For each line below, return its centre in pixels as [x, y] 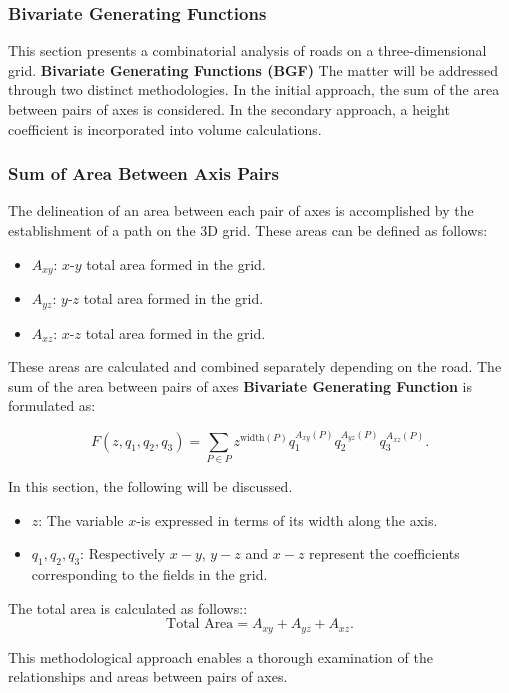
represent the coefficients [384, 553]
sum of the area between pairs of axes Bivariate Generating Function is [240, 385]
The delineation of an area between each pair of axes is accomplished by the [241, 210]
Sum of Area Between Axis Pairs [144, 173]
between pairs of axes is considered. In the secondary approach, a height [229, 109]
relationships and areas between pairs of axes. [148, 676]
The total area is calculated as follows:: [128, 607]
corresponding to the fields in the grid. [149, 573]
